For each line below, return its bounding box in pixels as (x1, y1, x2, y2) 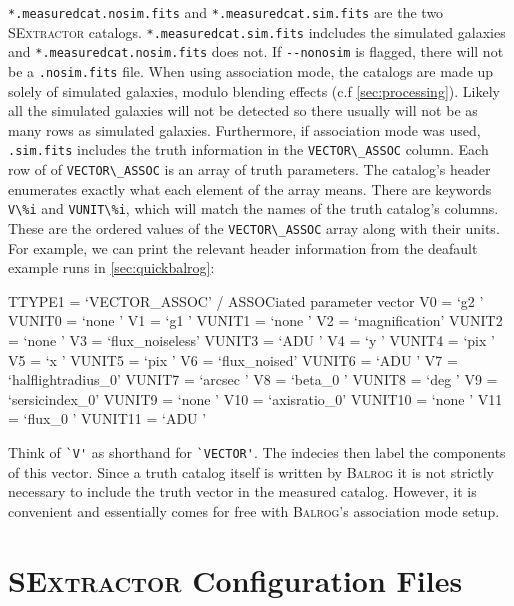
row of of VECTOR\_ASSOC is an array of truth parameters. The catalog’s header (8, 159, 491, 180)
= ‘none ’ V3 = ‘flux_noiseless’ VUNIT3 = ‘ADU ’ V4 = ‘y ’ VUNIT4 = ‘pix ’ (8, 330, 495, 350)
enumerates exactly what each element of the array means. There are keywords (8, 178, 492, 199)
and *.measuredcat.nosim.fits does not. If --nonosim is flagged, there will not (8, 41, 504, 62)
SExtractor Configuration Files (8, 559, 463, 600)
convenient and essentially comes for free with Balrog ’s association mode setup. (8, 500, 500, 521)
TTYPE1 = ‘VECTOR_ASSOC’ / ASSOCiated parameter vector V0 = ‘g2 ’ (8, 290, 484, 311)
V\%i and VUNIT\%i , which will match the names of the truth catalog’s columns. (8, 198, 499, 219)
